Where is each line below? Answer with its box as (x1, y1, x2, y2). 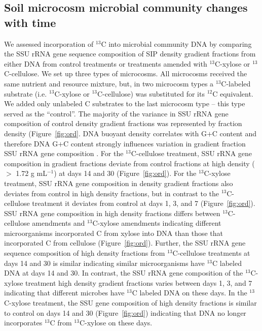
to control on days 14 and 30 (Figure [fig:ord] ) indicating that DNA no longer (4, 307, 246, 318)
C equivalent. (212, 88, 253, 99)
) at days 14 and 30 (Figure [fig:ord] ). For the (54, 168, 197, 178)
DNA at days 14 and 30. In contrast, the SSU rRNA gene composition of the (4, 267, 243, 278)
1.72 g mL (16, 168, 47, 178)
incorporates (4, 317, 43, 328)
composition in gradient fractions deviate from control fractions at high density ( (4, 158, 255, 168)
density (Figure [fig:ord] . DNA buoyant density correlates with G (4, 128, 207, 138)
